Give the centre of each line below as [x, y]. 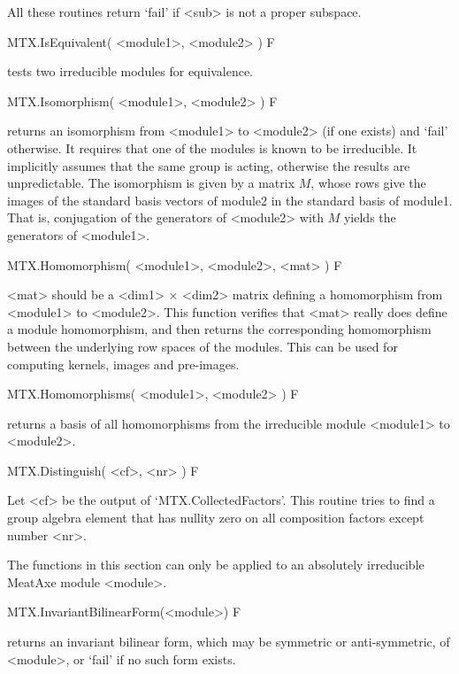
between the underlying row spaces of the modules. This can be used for [203, 346]
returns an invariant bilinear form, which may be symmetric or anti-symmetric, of [229, 642]
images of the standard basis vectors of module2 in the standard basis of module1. [230, 200]
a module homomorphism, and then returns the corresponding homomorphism [219, 329]
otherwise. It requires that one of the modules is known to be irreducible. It [212, 147]
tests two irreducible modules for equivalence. [130, 71]
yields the [370, 217]
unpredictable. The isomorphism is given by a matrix [151, 183]
